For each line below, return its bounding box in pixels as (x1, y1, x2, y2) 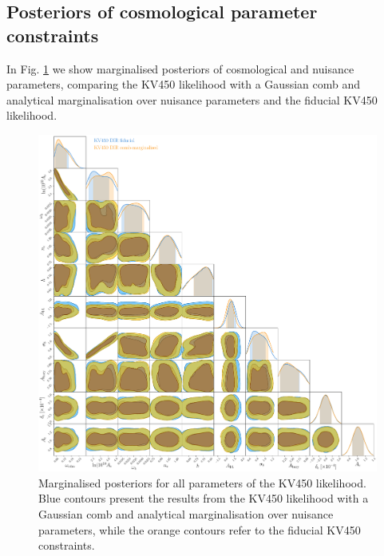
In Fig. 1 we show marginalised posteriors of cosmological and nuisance (6, 60, 354, 77)
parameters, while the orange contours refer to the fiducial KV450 (38, 521, 361, 538)
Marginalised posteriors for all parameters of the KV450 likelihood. (38, 474, 366, 491)
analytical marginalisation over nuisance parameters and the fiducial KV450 (6, 91, 378, 108)
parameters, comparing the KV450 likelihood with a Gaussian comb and (6, 76, 361, 93)
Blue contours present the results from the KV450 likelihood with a (38, 490, 369, 507)
